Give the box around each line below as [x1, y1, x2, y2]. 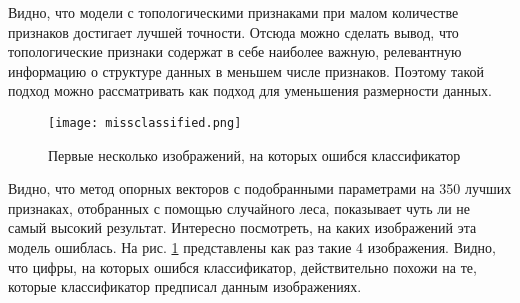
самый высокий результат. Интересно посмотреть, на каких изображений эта [8, 217, 477, 238]
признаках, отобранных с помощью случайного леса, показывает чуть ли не [8, 197, 471, 218]
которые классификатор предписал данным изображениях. [8, 276, 362, 297]
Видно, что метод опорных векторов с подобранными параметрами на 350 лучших [8, 178, 512, 199]
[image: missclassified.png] [48, 115, 242, 130]
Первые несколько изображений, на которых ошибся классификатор [48, 144, 461, 165]
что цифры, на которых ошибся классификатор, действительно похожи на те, [8, 256, 477, 277]
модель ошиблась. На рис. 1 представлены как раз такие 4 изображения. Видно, [8, 237, 496, 257]
